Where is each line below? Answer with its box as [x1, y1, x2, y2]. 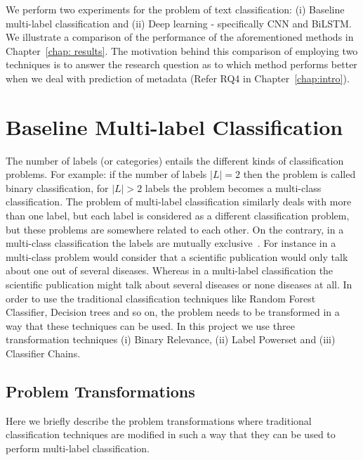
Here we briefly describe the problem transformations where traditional [6, 413, 312, 428]
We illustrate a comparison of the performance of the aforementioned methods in [6, 30, 354, 44]
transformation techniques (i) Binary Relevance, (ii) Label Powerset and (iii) [6, 332, 336, 347]
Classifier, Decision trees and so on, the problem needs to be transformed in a [6, 305, 340, 319]
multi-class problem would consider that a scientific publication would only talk [6, 249, 348, 264]
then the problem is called [243, 167, 356, 181]
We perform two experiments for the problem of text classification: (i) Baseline [6, 2, 345, 16]
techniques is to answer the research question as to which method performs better [6, 57, 357, 72]
